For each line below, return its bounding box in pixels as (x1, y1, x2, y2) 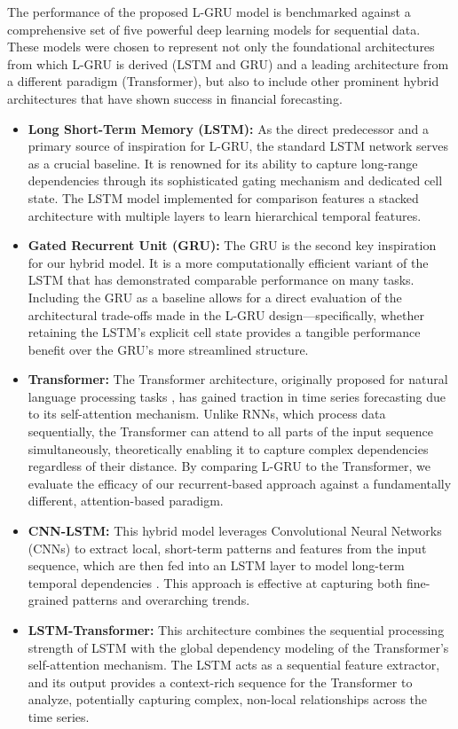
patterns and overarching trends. (72, 591, 250, 609)
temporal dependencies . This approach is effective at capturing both (28, 573, 403, 592)
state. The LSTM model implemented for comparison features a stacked (28, 188, 419, 207)
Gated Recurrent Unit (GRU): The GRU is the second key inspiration (28, 236, 437, 255)
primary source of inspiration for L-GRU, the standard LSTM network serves (28, 137, 448, 155)
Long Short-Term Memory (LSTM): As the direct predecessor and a (28, 119, 429, 137)
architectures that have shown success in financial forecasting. (7, 89, 343, 107)
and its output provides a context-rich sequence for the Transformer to (28, 672, 413, 691)
